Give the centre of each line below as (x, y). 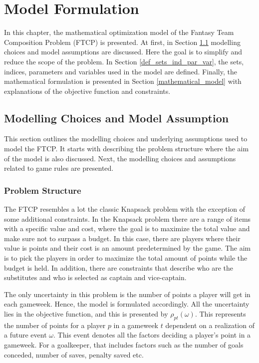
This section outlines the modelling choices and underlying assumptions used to (126, 139)
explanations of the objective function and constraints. (87, 91)
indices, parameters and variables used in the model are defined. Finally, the (121, 71)
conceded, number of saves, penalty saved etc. (74, 354)
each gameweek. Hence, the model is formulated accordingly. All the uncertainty (127, 304)
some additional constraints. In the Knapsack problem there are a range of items (128, 218)
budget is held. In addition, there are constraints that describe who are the (119, 267)
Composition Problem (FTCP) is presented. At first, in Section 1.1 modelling (122, 42)
